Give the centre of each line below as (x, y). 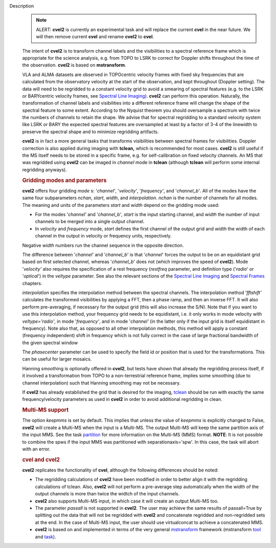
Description (22, 6)
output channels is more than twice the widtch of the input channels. (107, 494)
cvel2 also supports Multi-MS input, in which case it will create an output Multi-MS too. (127, 501)
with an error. (36, 449)
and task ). (45, 537)
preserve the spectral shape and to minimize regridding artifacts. (90, 132)
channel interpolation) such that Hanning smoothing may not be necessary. (101, 383)
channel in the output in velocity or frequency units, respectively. (103, 236)
